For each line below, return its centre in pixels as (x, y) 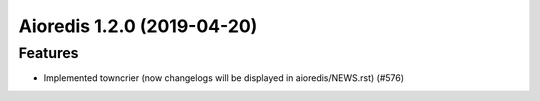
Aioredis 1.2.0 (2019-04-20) (138, 26)
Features (48, 53)
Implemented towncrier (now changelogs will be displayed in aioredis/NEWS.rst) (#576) (224, 78)
